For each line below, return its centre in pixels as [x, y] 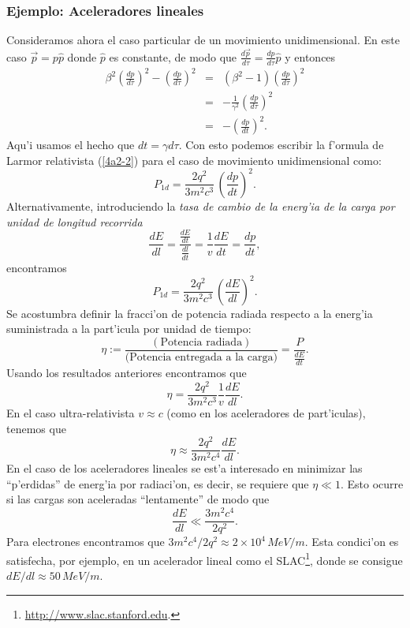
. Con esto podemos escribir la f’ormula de [281, 145]
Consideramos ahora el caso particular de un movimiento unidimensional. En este [203, 40]
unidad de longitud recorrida [75, 221]
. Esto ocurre [372, 483]
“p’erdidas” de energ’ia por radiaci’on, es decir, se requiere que [158, 483]
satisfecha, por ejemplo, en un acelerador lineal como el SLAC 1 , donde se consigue [205, 559]
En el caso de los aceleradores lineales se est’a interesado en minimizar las [184, 468]
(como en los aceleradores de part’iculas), [266, 412]
